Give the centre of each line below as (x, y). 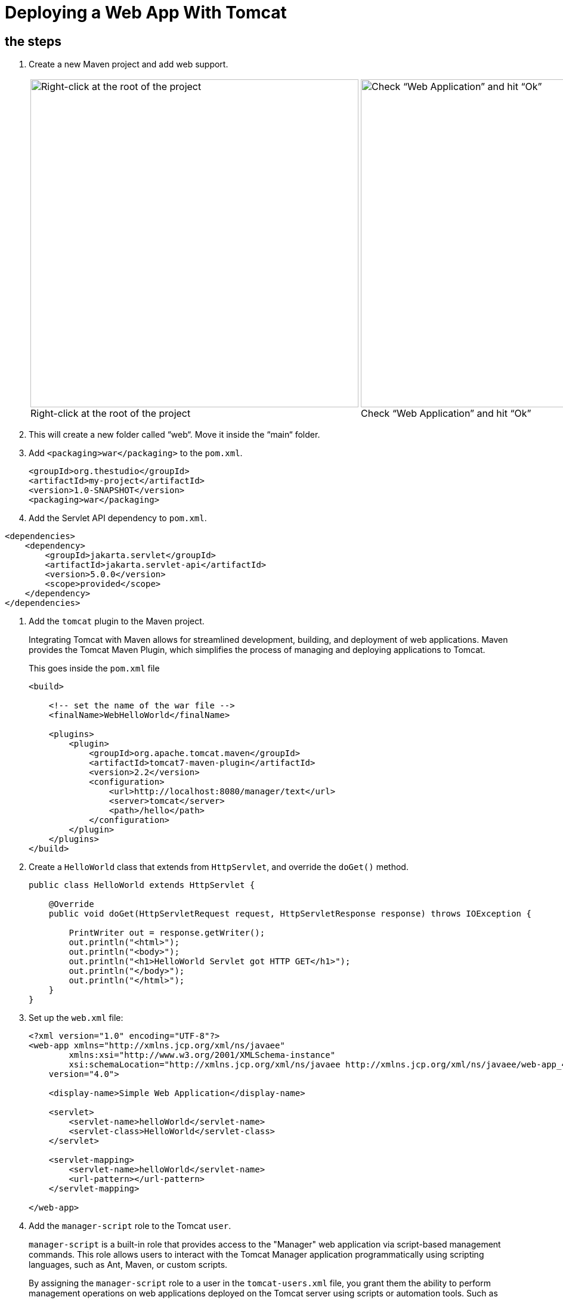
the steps (33, 41)
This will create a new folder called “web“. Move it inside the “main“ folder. (174, 435)
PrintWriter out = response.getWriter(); (167, 933)
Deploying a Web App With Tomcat (146, 13)
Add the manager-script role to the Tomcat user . (130, 1226)
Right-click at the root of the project (111, 414)
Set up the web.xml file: (76, 1018)
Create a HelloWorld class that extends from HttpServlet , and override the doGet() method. (219, 867)
